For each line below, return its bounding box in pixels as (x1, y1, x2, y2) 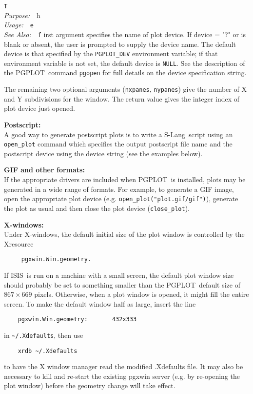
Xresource (4, 238, 34, 249)
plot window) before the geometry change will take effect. (4, 380, 175, 391)
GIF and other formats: (4, 165, 85, 175)
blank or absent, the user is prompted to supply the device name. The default (4, 39, 236, 49)
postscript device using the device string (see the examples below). (4, 148, 203, 158)
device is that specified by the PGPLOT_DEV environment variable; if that (4, 48, 218, 59)
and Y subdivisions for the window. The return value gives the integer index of (4, 93, 240, 104)
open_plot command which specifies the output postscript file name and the (4, 139, 233, 149)
